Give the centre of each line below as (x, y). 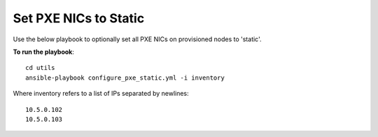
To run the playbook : (44, 52)
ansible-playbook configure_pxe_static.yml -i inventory (125, 78)
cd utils (40, 68)
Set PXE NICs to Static (79, 18)
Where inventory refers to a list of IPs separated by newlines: (101, 94)
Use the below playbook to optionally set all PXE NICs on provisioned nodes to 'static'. (137, 39)
